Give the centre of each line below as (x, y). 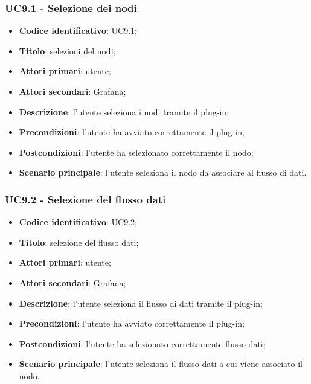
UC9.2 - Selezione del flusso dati (85, 199)
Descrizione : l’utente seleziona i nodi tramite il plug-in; (124, 111)
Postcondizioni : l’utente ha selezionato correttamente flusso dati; (142, 343)
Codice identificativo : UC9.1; (78, 30)
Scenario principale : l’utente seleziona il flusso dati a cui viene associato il (161, 364)
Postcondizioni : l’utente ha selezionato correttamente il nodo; (136, 152)
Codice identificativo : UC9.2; (78, 222)
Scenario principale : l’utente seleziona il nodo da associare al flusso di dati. (163, 172)
